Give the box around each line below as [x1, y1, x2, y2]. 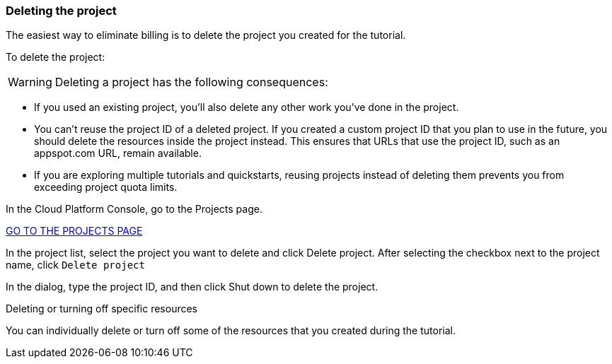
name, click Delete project [6, 259, 145, 271]
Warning [8, 75, 52, 90]
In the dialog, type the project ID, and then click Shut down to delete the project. [6, 281, 379, 293]
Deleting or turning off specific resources [6, 303, 198, 315]
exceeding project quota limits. [34, 181, 178, 194]
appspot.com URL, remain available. [34, 147, 202, 160]
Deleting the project [6, 4, 117, 18]
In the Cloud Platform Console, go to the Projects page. [6, 203, 262, 216]
